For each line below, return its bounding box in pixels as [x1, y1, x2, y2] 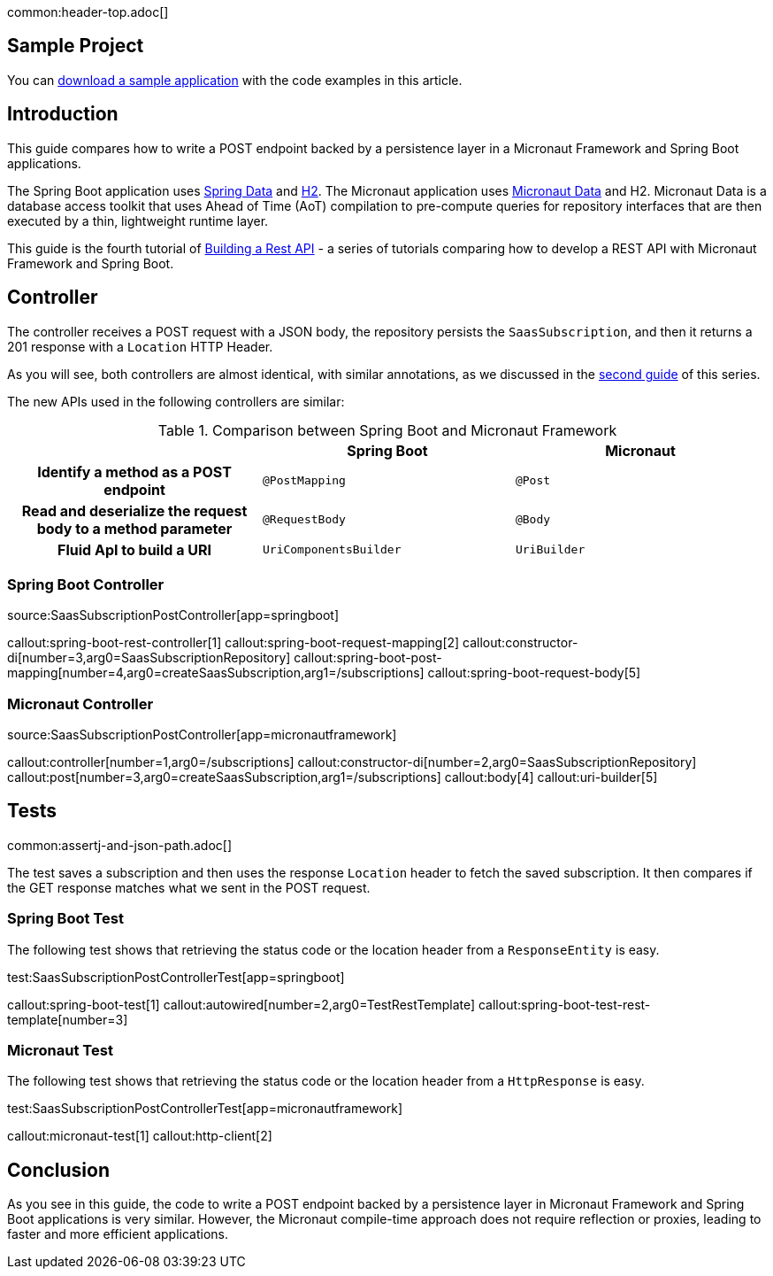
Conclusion [7, 1158, 111, 1181]
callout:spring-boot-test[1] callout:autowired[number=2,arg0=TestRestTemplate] [7, 996, 476, 1012]
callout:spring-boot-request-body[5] [427, 665, 641, 681]
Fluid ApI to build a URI [57, 540, 211, 559]
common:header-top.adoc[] [7, 4, 169, 19]
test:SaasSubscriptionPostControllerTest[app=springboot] [7, 969, 345, 985]
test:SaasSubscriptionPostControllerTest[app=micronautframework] [7, 1101, 403, 1117]
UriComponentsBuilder [262, 543, 402, 557]
